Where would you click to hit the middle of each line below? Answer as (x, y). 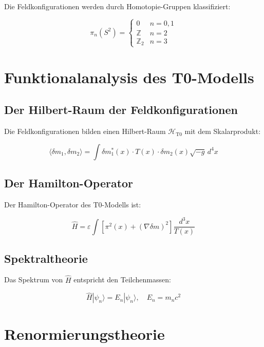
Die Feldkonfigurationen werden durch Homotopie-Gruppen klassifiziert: (117, 6)
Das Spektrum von (34, 279)
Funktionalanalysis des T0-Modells (129, 77)
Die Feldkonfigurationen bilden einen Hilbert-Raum (85, 131)
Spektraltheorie (46, 258)
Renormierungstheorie (84, 333)
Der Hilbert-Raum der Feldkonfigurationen (121, 110)
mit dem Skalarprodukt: (223, 131)
